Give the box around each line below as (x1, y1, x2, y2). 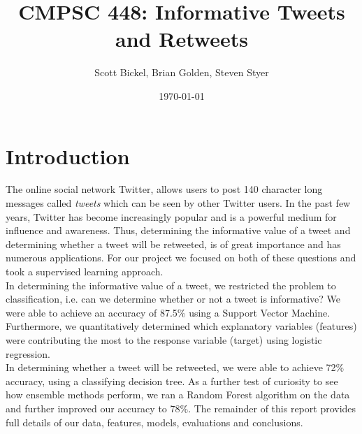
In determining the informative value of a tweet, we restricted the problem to (6, 277, 336, 292)
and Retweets (115, 24, 248, 53)
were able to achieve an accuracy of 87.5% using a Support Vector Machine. (6, 305, 331, 319)
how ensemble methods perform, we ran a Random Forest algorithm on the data (6, 387, 350, 402)
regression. (6, 346, 51, 361)
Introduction (6, 141, 130, 170)
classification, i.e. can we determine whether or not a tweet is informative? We (6, 291, 341, 306)
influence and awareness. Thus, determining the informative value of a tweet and (6, 223, 351, 238)
